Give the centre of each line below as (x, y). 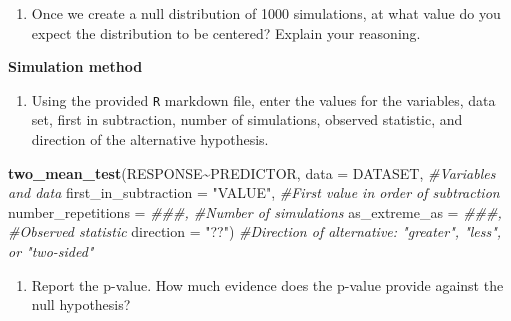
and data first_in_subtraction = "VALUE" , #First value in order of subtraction (254, 192)
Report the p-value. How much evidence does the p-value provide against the (267, 284)
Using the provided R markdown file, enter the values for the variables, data (263, 99)
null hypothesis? (81, 304)
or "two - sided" (51, 251)
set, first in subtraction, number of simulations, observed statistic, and (247, 119)
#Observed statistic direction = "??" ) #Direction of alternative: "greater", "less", (255, 231)
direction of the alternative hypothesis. (150, 139)
